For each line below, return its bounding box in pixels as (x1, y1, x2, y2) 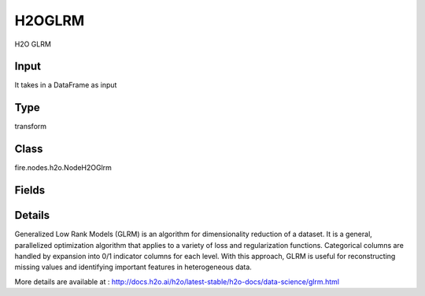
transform (14, 122, 47, 131)
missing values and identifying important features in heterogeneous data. (14, 262, 252, 272)
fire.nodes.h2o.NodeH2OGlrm (14, 163, 112, 172)
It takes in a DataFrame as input (14, 80, 117, 90)
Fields (14, 183, 46, 197)
